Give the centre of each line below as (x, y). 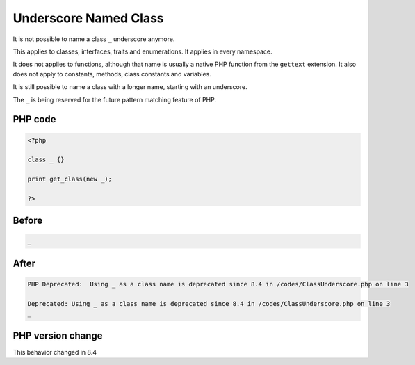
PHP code (34, 119)
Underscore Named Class (89, 18)
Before (28, 221)
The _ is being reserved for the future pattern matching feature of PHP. (115, 99)
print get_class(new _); (70, 179)
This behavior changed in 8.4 (55, 352)
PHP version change (58, 335)
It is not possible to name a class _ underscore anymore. (94, 39)
